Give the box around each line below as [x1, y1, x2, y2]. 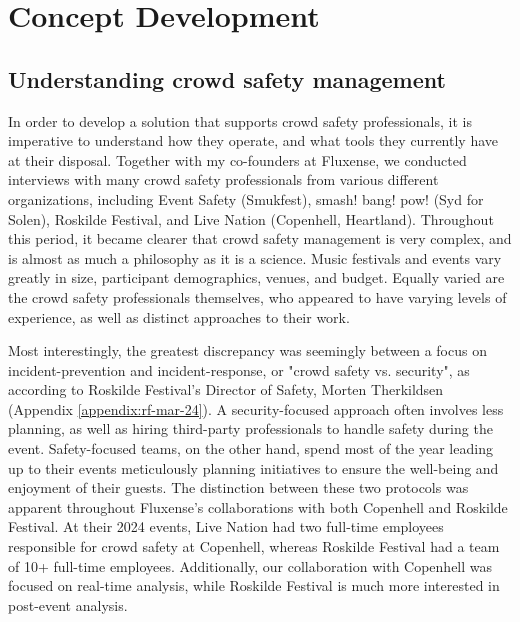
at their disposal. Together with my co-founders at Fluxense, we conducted [8, 149, 467, 170]
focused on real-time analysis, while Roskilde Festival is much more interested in [8, 575, 500, 596]
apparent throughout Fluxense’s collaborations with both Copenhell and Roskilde [8, 496, 508, 517]
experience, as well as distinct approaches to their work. [8, 306, 350, 327]
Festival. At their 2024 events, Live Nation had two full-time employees [8, 516, 444, 537]
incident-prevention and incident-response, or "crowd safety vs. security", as [8, 359, 470, 380]
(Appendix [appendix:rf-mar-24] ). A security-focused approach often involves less [8, 398, 504, 419]
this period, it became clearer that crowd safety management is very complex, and [8, 228, 512, 249]
